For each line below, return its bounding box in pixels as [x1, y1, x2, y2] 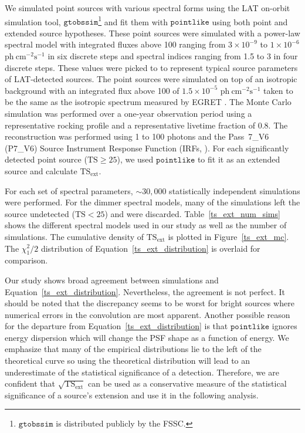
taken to [263, 84, 293, 96]
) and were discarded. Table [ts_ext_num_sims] [104, 207, 280, 219]
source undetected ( [5, 207, 75, 219]
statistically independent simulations [169, 184, 300, 197]
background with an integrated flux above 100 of [5, 84, 179, 96]
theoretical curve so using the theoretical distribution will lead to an [5, 354, 250, 367]
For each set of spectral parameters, [5, 184, 133, 197]
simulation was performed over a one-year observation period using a [5, 107, 252, 119]
